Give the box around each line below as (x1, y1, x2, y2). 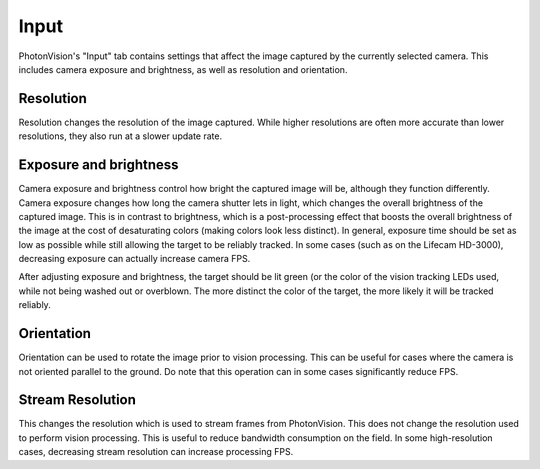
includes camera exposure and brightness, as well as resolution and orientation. (18, 63, 348, 75)
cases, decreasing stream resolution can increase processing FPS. (18, 446, 294, 458)
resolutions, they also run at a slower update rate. (18, 130, 223, 142)
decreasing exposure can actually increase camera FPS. (18, 253, 251, 265)
